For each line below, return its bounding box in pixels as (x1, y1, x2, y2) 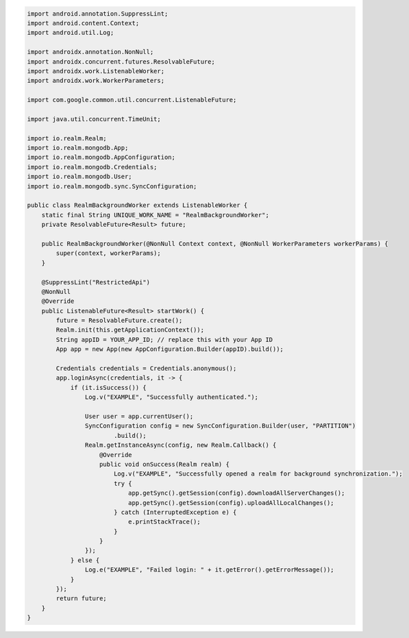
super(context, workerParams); (55, 249, 161, 257)
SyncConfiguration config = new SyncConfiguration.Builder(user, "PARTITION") (84, 422, 356, 430)
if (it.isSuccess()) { (70, 384, 147, 391)
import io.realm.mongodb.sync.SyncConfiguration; (27, 182, 197, 190)
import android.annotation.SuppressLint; (27, 10, 169, 17)
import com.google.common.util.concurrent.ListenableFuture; (27, 96, 237, 104)
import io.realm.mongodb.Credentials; (27, 163, 158, 171)
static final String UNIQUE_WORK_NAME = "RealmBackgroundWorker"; (41, 211, 270, 219)
